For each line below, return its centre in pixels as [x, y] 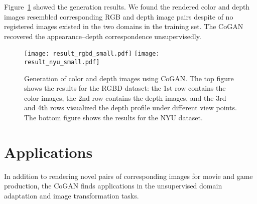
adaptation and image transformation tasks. [72, 195]
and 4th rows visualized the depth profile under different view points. [131, 108]
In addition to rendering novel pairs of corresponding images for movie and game [128, 176]
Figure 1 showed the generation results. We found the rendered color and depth [127, 7]
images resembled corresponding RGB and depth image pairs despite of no [119, 16]
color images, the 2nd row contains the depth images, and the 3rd [125, 97]
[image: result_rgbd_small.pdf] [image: [92, 54]
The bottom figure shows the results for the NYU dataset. [113, 118]
